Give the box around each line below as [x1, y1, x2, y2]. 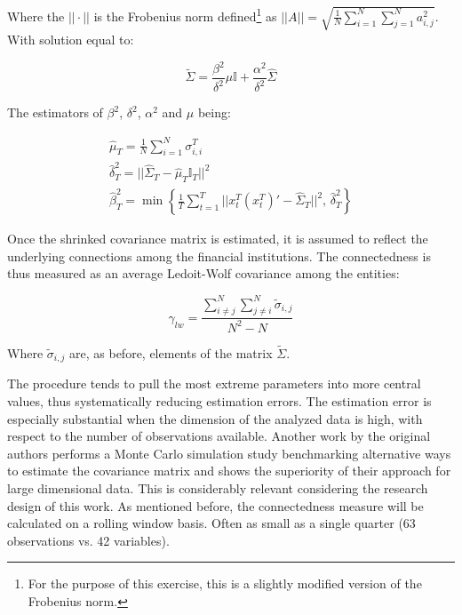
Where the [7, 6, 65, 25]
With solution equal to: [7, 29, 134, 48]
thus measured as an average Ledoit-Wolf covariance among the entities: [7, 264, 400, 283]
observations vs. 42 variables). [7, 531, 170, 549]
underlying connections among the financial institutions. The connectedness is [7, 246, 431, 265]
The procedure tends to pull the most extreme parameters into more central [7, 374, 421, 393]
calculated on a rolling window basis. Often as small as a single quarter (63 [7, 514, 416, 532]
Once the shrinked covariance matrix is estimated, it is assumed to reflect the [7, 229, 428, 248]
